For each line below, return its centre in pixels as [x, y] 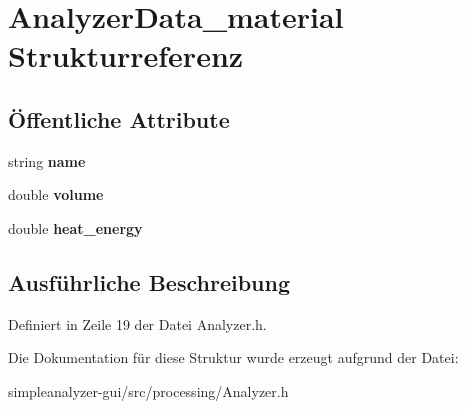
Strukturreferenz [126, 55]
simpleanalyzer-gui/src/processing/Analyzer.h [148, 390]
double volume [56, 194]
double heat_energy [75, 227]
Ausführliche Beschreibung [149, 281]
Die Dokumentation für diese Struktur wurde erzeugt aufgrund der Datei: [233, 357]
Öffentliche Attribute [119, 118]
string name [47, 160]
